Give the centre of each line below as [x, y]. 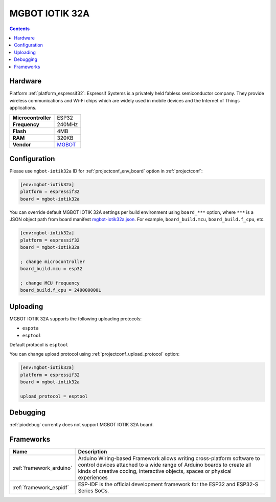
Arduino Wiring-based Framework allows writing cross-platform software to [169, 459]
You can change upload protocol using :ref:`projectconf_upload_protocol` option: [95, 354]
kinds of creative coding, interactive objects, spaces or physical [155, 471]
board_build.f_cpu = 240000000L [61, 290]
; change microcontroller [53, 261]
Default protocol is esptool [39, 345]
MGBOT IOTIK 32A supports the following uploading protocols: [76, 319]
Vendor [22, 144]
